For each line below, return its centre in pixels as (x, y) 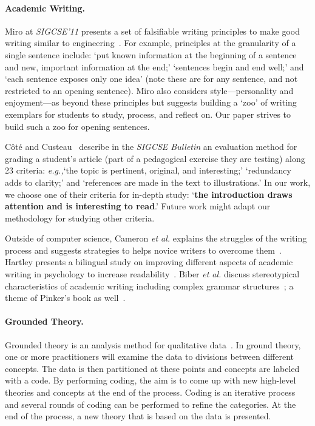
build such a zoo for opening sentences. (77, 126)
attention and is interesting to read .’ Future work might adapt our (138, 206)
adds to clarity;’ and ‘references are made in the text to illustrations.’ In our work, (158, 182)
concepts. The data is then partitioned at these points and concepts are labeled (152, 368)
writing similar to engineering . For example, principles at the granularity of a (151, 43)
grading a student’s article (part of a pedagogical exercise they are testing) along (155, 158)
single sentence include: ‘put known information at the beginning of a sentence (151, 54)
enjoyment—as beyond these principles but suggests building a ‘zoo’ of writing (151, 102)
